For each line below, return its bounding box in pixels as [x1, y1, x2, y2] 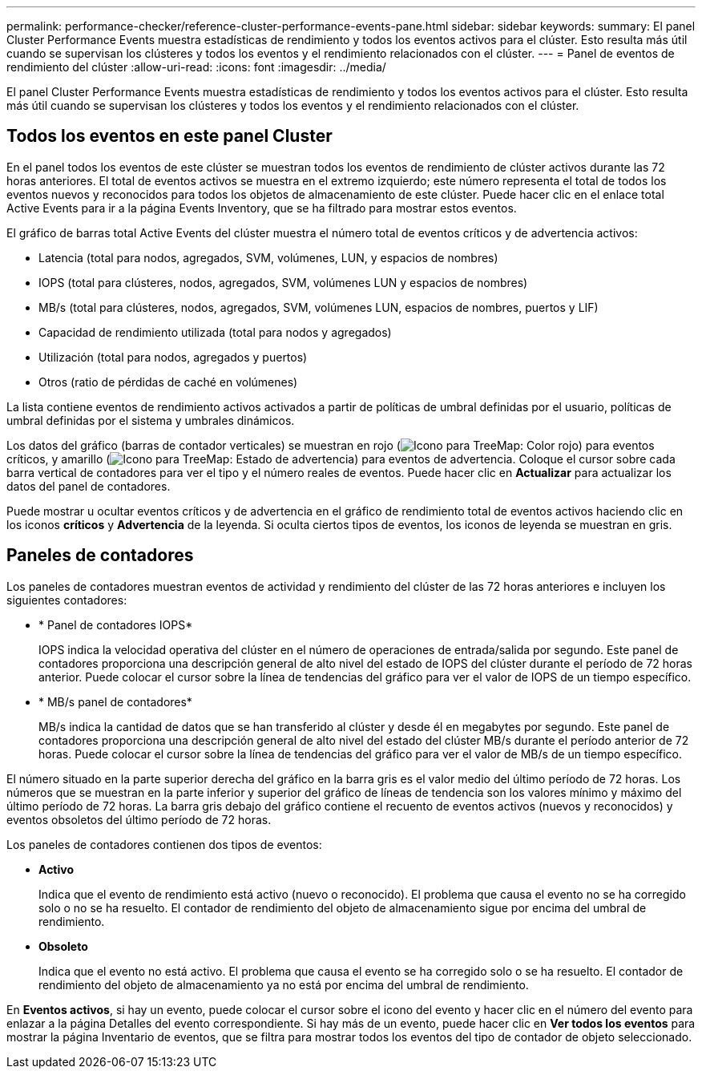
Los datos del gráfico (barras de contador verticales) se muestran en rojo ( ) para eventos [6, 438, 655, 452]
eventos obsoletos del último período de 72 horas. [6, 812, 272, 826]
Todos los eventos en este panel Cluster [6, 126, 333, 147]
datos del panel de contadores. [6, 479, 171, 493]
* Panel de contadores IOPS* [38, 617, 193, 632]
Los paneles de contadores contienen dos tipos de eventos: [6, 837, 322, 851]
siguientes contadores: [6, 592, 127, 607]
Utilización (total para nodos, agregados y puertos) [38, 350, 308, 364]
